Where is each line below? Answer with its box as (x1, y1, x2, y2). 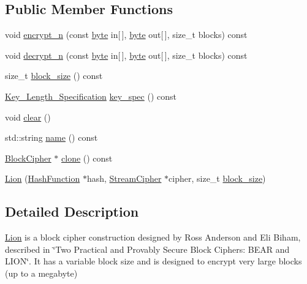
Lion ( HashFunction (5, 172, 80, 185)
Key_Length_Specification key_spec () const (5, 89, 176, 102)
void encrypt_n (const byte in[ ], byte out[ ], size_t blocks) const (5, 28, 248, 41)
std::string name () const (5, 131, 98, 144)
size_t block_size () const (5, 69, 103, 82)
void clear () (5, 110, 51, 123)
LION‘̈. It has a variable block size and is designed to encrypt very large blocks (5, 255, 302, 267)
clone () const (61, 151, 113, 164)
